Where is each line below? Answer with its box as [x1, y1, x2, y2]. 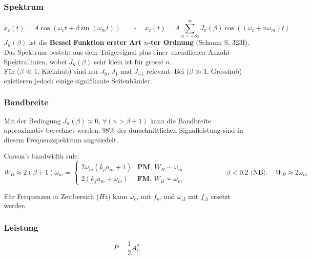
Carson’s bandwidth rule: [4, 151, 80, 161]
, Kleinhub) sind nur [37, 66, 99, 76]
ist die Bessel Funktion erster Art [29, 37, 142, 47]
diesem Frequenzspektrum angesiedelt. [4, 134, 119, 144]
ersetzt [210, 191, 230, 201]
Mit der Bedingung [4, 115, 61, 125]
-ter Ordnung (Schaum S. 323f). [148, 37, 249, 47]
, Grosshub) [207, 66, 242, 76]
